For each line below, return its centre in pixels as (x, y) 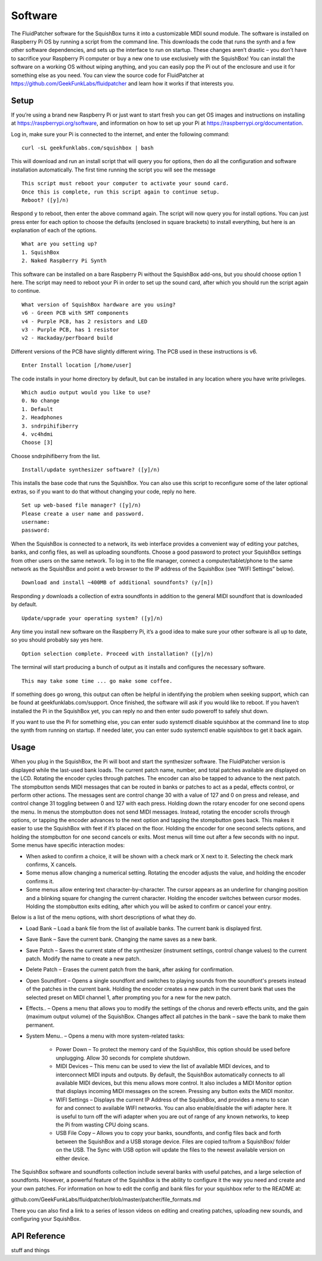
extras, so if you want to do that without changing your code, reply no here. (104, 491)
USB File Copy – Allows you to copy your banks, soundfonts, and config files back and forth (168, 1133)
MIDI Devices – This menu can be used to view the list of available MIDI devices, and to (163, 1066)
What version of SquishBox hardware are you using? (99, 304)
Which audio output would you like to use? (86, 392)
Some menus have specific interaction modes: (68, 845)
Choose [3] (38, 443)
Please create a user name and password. (83, 513)
